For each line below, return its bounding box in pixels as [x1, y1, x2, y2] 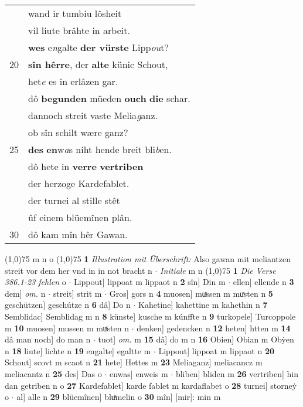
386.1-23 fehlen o [5, 276, 66, 288]
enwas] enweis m [110, 367, 168, 379]
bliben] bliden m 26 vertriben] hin [175, 367, 299, 379]
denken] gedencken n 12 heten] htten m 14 [137, 321, 291, 334]
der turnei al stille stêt [28, 194, 120, 207]
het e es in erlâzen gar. [28, 74, 118, 88]
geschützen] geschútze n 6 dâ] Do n [5, 299, 131, 311]
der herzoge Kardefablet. [28, 177, 130, 190]
